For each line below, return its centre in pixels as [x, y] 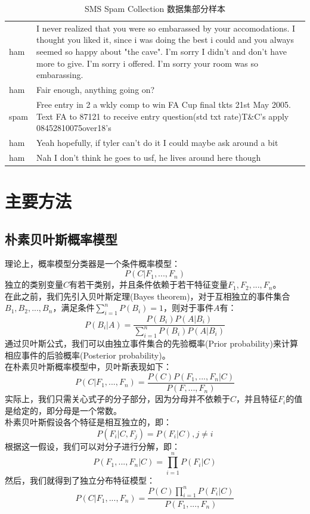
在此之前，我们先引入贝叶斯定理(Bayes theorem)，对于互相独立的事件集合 [148, 296]
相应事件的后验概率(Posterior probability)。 [88, 355]
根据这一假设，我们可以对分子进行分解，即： [92, 446]
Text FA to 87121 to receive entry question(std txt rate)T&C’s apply [162, 116]
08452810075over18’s [74, 128]
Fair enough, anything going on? [95, 90]
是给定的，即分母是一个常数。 [63, 410]
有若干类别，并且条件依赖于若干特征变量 [149, 284]
